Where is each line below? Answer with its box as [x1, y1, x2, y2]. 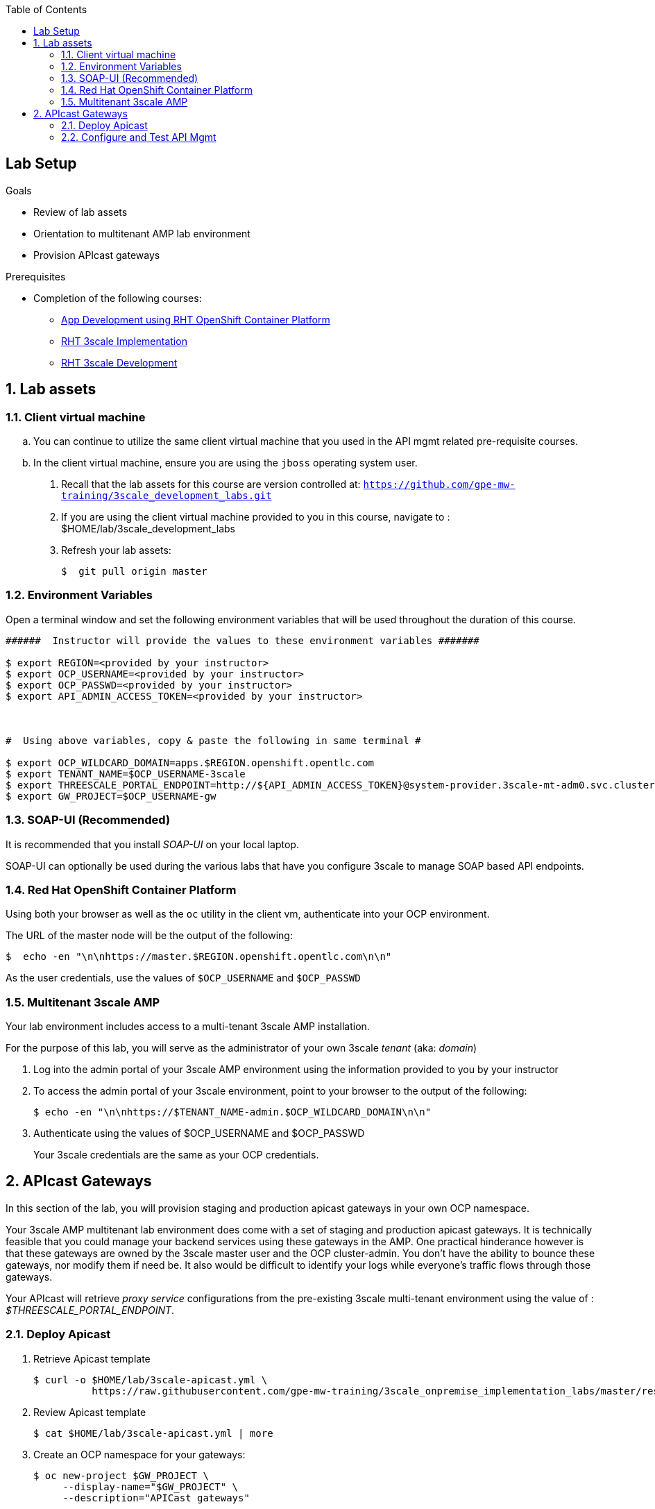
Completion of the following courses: [33, 292, 202, 304]
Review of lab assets [33, 205, 128, 218]
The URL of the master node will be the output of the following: [6, 929, 293, 942]
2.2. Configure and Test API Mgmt [61, 131, 216, 143]
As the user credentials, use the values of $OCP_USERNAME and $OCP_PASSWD [6, 972, 361, 984]
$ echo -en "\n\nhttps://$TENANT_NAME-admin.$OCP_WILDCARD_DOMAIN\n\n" [33, 1106, 432, 1118]
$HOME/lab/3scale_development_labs [61, 523, 235, 535]
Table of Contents [6, 3, 87, 15]
